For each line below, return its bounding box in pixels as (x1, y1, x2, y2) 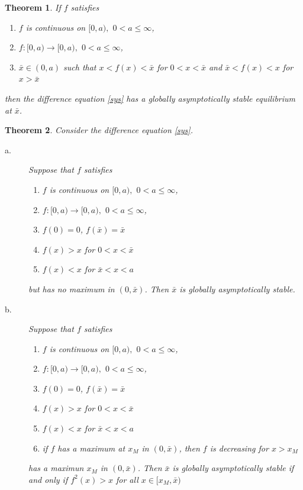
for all (115, 473, 138, 485)
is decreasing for (209, 441, 269, 454)
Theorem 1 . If (5, 1, 61, 13)
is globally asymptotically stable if (172, 462, 294, 474)
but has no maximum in (28, 282, 115, 295)
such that (63, 60, 96, 73)
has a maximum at (57, 441, 125, 454)
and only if (28, 473, 68, 485)
